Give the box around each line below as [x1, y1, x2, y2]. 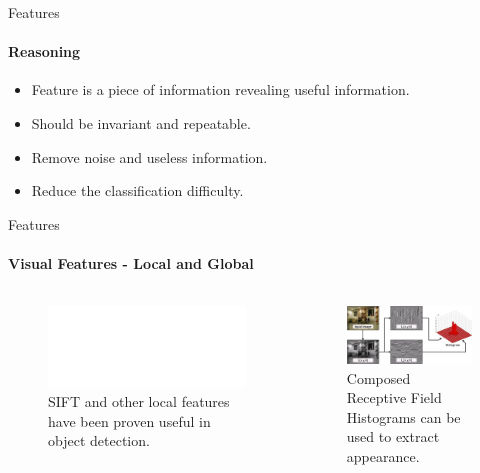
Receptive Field [346, 387, 442, 408]
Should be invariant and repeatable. [31, 112, 251, 133]
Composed [346, 367, 411, 388]
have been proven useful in [48, 410, 211, 431]
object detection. [48, 430, 150, 451]
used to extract [346, 426, 440, 447]
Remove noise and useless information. [31, 146, 268, 167]
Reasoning [8, 41, 81, 62]
